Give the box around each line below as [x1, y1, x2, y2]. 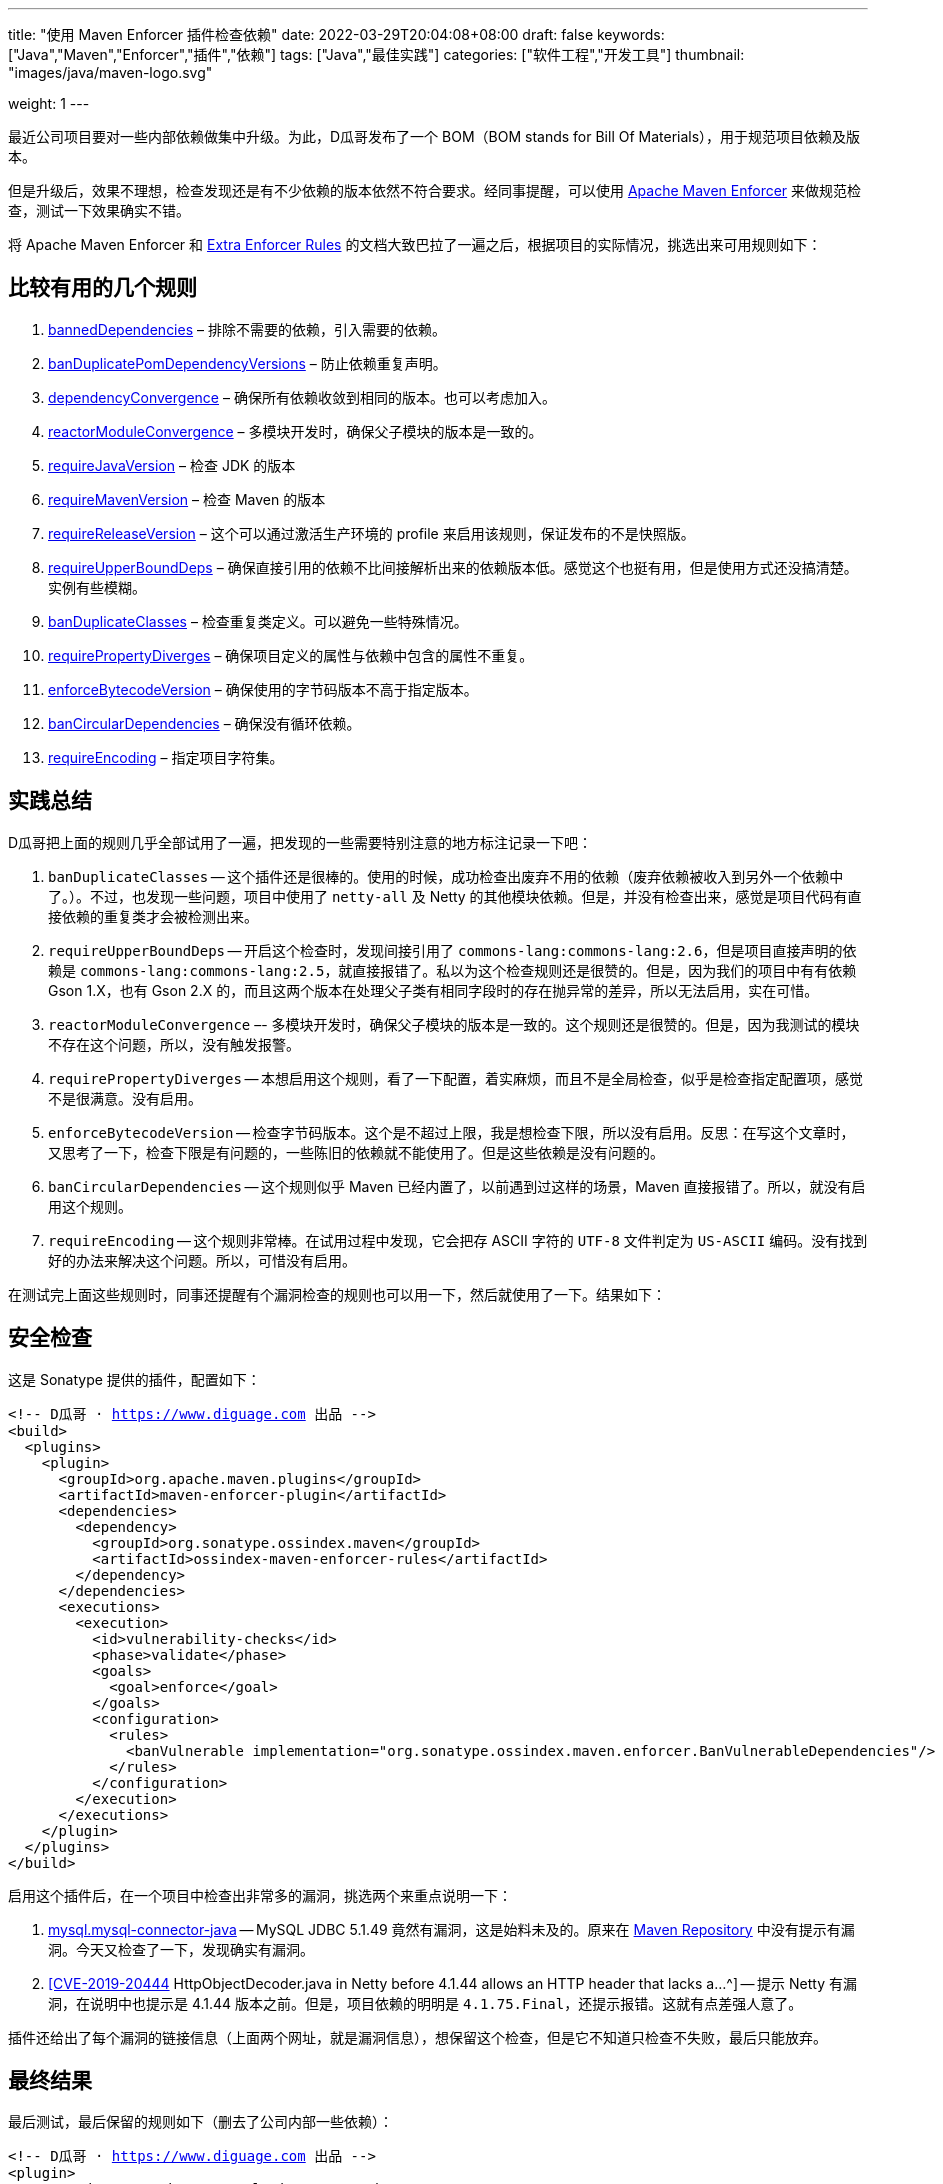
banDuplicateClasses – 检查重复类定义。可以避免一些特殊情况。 [48, 612, 468, 630]
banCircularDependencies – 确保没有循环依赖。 [48, 714, 361, 732]
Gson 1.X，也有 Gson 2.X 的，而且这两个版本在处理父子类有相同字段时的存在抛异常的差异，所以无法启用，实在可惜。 [48, 981, 819, 999]
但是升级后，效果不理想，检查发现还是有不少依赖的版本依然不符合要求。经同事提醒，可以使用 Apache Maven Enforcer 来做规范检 [8, 182, 862, 199]
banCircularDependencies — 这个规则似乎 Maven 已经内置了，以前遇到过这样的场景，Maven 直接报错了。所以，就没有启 [48, 1177, 866, 1195]
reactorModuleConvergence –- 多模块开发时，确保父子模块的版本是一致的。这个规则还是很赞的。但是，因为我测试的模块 [48, 1015, 860, 1033]
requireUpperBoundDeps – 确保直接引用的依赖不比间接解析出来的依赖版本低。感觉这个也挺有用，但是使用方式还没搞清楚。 [48, 558, 858, 576]
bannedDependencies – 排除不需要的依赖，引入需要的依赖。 [48, 320, 446, 338]
